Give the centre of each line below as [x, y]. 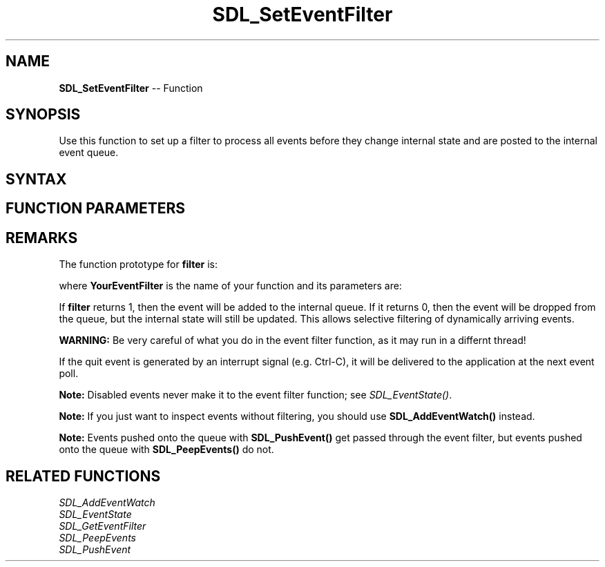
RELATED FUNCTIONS [83, 476]
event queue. [89, 153]
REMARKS [42, 238]
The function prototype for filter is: [138, 265]
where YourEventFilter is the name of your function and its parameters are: [230, 286]
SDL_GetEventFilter [103, 526]
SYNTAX [36, 179]
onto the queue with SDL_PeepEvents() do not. [166, 450]
